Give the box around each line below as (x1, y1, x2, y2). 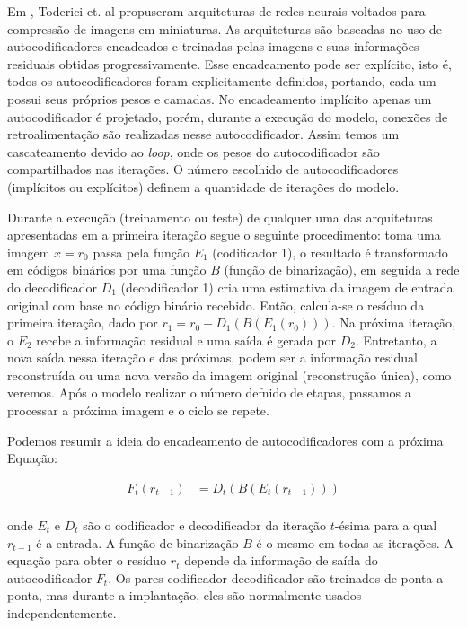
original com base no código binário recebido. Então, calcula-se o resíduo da (7, 295, 425, 314)
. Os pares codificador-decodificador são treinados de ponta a (108, 568, 444, 587)
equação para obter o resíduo (7, 551, 167, 570)
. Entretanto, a (355, 330, 437, 349)
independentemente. (7, 603, 117, 622)
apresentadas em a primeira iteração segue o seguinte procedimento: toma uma (7, 225, 441, 244)
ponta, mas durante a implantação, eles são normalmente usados (7, 586, 362, 605)
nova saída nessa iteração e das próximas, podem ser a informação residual (7, 348, 418, 367)
